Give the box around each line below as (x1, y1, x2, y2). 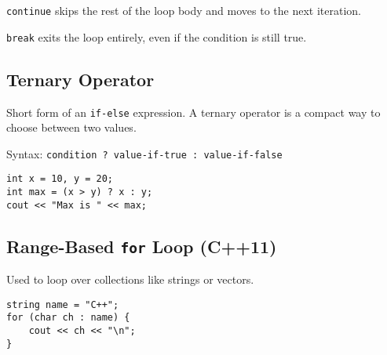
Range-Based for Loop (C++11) (6, 234, 277, 258)
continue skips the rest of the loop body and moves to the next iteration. (6, 2, 361, 18)
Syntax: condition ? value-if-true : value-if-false (6, 145, 283, 161)
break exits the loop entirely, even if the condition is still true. (6, 28, 307, 45)
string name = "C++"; (6, 299, 119, 310)
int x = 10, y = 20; (6, 173, 114, 185)
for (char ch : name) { (6, 312, 130, 324)
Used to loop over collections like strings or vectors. (6, 271, 254, 288)
